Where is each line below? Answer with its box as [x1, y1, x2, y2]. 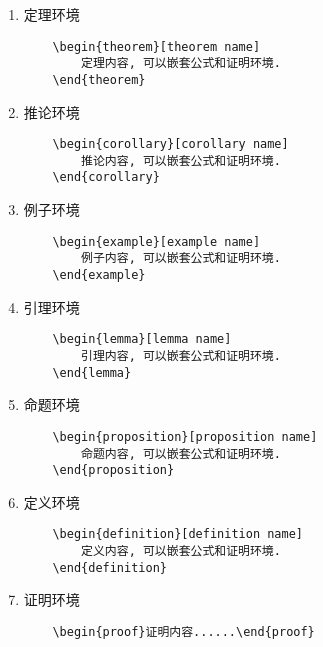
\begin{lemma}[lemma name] [52, 332, 232, 347]
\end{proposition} [52, 463, 175, 478]
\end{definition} [52, 560, 167, 575]
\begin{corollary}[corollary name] [52, 137, 289, 152]
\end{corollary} [52, 170, 160, 185]
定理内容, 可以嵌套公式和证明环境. [81, 56, 281, 71]
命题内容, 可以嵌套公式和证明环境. [81, 446, 281, 461]
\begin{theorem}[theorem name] [52, 39, 261, 54]
